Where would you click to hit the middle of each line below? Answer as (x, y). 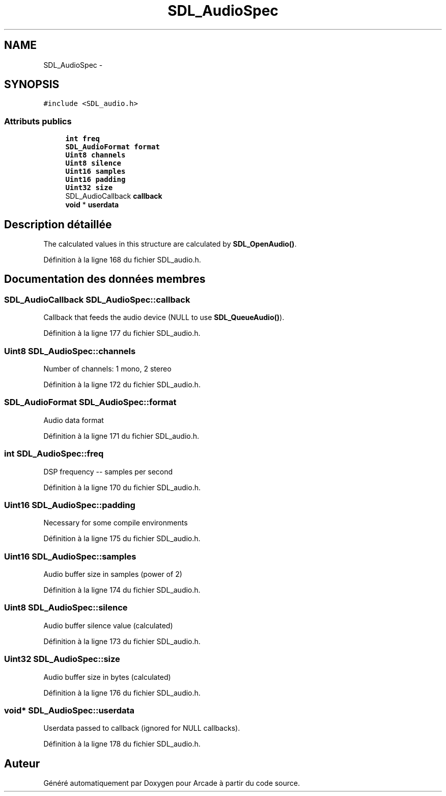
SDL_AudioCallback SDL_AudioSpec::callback (97, 299)
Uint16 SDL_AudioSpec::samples (70, 556)
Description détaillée (58, 224)
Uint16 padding (95, 180)
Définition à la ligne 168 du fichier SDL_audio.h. (122, 260)
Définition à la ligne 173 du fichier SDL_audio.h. (122, 641)
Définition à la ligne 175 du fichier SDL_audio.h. (122, 539)
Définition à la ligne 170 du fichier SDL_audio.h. (122, 487)
